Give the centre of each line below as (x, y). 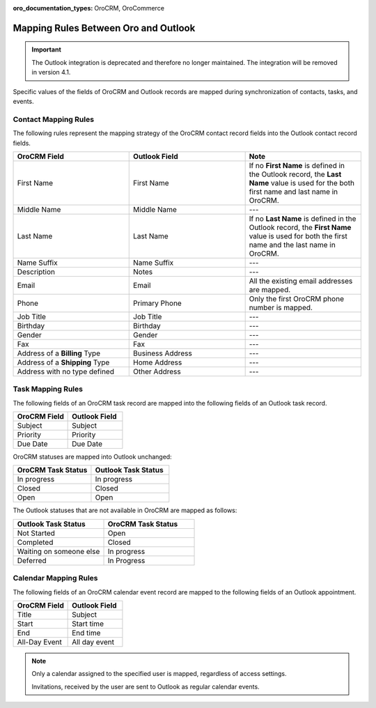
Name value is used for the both (302, 183)
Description (36, 272)
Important (47, 49)
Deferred (32, 560)
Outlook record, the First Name (300, 227)
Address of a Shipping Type (63, 362)
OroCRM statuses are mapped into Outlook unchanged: (92, 457)
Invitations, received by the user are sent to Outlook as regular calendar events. (146, 686)
